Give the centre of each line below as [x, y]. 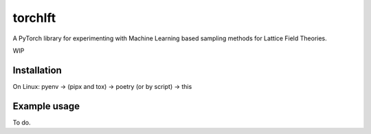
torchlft [34, 18]
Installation [37, 70]
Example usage [46, 106]
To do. [22, 122]
